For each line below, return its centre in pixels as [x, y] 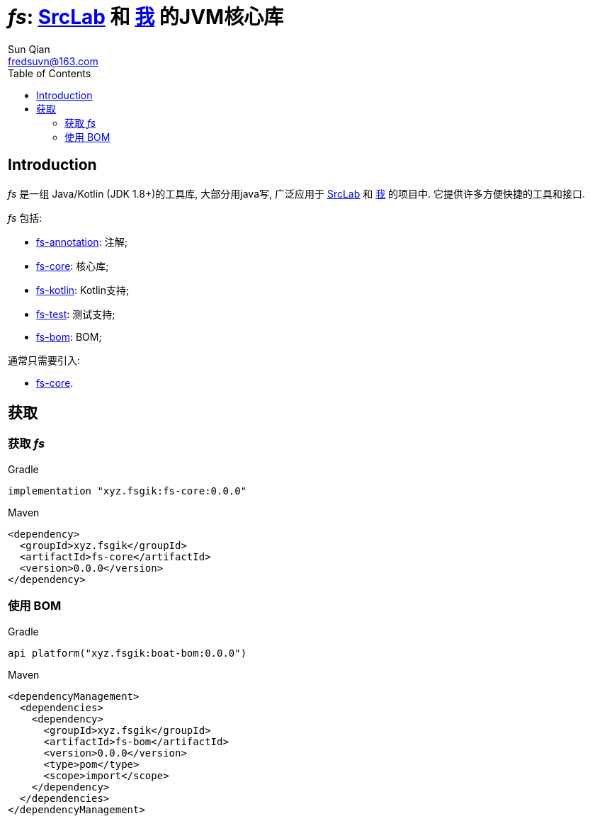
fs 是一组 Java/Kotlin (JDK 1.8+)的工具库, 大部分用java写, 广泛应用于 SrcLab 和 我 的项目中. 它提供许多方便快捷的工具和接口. [297, 193]
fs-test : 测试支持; [76, 314]
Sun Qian [29, 49]
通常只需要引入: [44, 360]
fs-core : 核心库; [73, 266]
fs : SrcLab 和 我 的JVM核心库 [146, 17]
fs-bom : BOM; [69, 336]
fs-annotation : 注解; [82, 242]
